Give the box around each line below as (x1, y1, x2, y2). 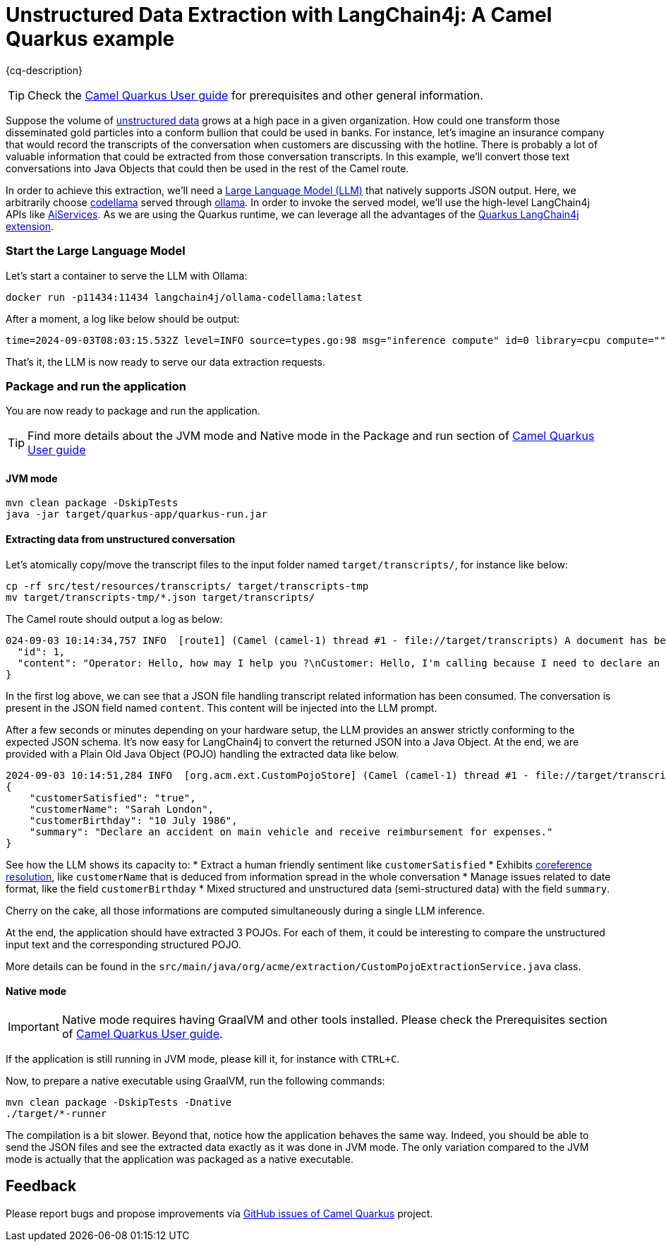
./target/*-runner (6, 1107, 107, 1119)
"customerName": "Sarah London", (29, 803, 214, 815)
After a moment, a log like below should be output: (6, 312, 240, 325)
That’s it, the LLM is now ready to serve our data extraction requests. (6, 355, 325, 368)
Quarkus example (6, 27, 175, 51)
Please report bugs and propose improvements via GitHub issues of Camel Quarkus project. (6, 1207, 433, 1219)
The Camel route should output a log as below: (6, 612, 223, 625)
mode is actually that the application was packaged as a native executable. (6, 1152, 353, 1165)
